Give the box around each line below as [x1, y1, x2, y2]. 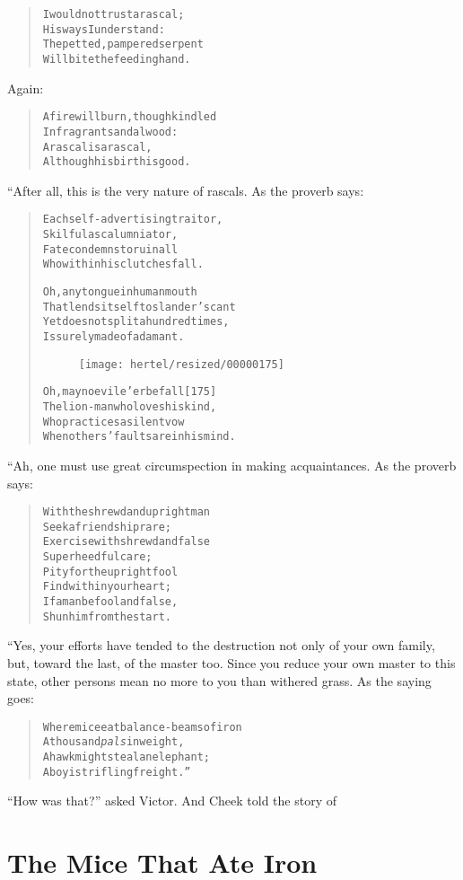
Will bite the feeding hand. [42, 52, 191, 66]
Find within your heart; [42, 580, 171, 594]
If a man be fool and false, [42, 595, 179, 609]
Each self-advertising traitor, [42, 213, 223, 226]
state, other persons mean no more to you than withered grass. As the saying [7, 671, 432, 690]
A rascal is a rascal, [42, 140, 153, 154]
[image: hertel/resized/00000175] [78, 357, 284, 371]
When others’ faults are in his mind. [42, 430, 236, 444]
